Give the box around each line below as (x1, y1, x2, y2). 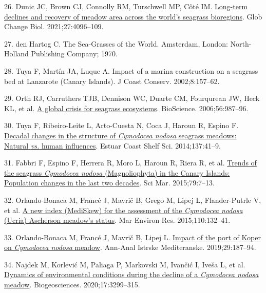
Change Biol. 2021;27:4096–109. (4, 21, 104, 32)
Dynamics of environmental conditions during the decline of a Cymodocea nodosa (4, 269, 259, 280)
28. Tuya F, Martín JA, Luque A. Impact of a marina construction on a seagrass (4, 65, 258, 76)
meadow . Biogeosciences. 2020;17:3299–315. (4, 279, 140, 290)
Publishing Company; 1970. (31, 48, 118, 59)
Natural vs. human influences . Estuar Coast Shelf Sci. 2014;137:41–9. (4, 140, 221, 151)
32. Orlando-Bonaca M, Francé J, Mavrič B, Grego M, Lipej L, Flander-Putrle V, (4, 194, 261, 205)
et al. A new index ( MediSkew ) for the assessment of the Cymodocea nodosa (4, 204, 243, 215)
